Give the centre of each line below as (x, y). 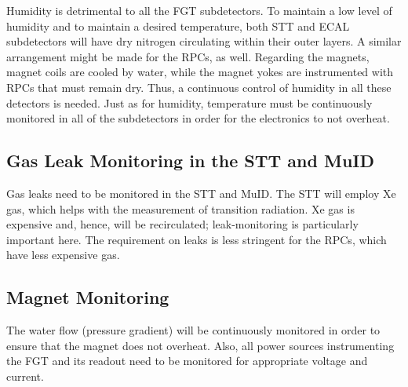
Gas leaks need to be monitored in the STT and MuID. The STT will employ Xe (201, 193)
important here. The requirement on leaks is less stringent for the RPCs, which (197, 239)
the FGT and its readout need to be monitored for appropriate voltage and (187, 361)
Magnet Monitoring (88, 297)
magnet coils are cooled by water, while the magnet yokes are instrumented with (200, 72)
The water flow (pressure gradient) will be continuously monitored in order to (193, 330)
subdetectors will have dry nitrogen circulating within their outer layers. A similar (204, 41)
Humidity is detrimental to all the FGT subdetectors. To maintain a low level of (199, 10)
